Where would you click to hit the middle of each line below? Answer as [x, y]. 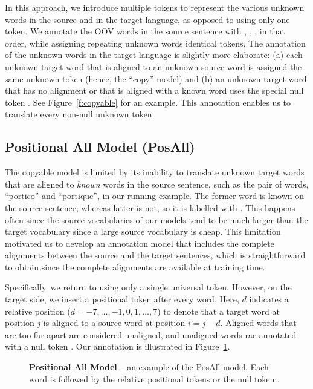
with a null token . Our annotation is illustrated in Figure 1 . [118, 346]
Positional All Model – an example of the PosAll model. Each [149, 367]
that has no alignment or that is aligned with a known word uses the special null [154, 90]
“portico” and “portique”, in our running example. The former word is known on [155, 196]
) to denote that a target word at [218, 311]
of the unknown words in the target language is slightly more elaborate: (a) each [154, 55]
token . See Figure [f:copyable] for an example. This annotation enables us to [148, 102]
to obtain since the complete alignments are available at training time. [135, 266]
